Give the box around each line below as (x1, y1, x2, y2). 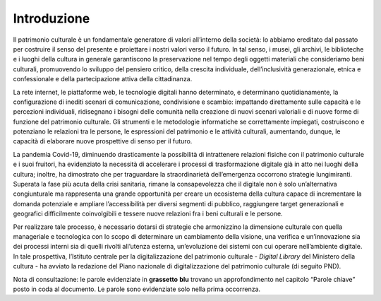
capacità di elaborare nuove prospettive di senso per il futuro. (13, 137, 193, 146)
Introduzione (13, 11, 90, 26)
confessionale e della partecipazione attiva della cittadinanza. (13, 75, 193, 83)
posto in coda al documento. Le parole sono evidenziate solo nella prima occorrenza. (13, 285, 261, 293)
